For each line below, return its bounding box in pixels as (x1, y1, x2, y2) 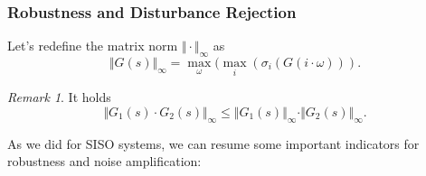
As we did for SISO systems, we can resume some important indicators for (7, 134, 420, 153)
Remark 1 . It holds (7, 88, 111, 107)
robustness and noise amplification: (7, 152, 202, 171)
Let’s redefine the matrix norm (7, 36, 178, 55)
